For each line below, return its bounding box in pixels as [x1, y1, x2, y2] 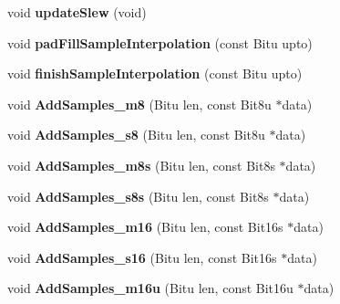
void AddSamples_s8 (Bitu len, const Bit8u [7, 125, 265, 144]
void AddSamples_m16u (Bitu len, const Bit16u [7, 278, 294, 298]
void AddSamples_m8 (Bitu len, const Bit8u [7, 94, 272, 113]
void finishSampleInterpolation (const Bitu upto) [7, 64, 303, 83]
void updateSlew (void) [7, 3, 147, 21]
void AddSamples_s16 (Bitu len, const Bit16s [7, 247, 277, 267]
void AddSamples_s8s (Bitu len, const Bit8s [7, 186, 269, 205]
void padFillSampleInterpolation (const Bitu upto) [7, 33, 313, 52]
